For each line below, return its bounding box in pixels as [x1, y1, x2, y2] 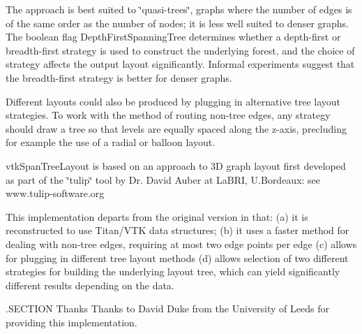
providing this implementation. [6, 314, 137, 329]
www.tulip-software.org [6, 186, 105, 201]
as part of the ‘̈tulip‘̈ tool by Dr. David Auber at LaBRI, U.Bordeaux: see [6, 172, 321, 187]
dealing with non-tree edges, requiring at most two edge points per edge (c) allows [6, 236, 357, 251]
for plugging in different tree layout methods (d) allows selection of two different [6, 250, 349, 265]
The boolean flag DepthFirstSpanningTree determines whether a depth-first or [6, 29, 341, 44]
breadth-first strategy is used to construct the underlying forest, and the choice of [6, 43, 355, 57]
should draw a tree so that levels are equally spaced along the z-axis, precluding [6, 121, 347, 136]
